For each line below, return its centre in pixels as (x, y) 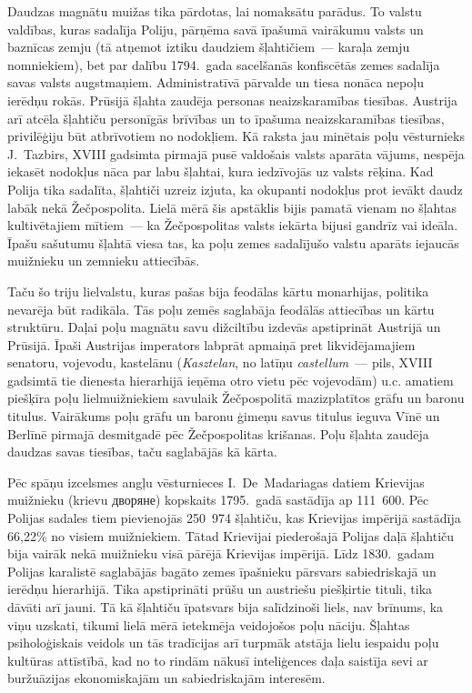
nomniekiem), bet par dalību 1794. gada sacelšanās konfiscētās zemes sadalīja (224, 64)
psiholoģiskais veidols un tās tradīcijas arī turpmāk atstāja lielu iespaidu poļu (223, 643)
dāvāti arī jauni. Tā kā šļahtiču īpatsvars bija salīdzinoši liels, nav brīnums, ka (226, 607)
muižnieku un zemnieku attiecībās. (104, 261)
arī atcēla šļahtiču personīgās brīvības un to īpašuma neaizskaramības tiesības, (226, 118)
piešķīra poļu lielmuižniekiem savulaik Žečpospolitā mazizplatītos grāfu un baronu (236, 398)
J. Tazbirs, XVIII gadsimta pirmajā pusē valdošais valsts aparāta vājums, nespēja (236, 153)
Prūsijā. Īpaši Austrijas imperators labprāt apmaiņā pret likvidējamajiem (211, 344)
